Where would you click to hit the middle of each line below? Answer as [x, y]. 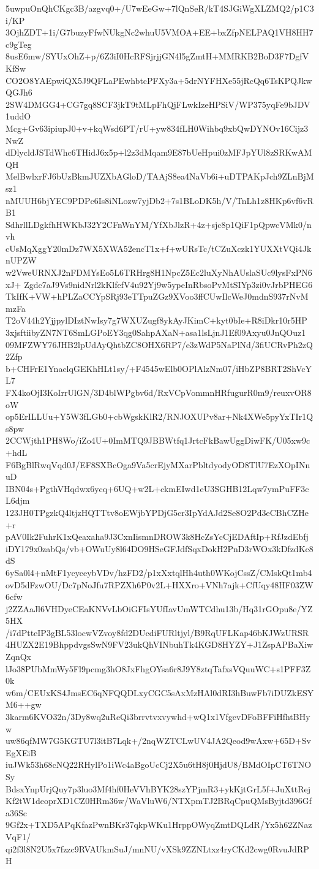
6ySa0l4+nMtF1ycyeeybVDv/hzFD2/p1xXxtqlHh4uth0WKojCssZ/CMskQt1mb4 [159, 572]
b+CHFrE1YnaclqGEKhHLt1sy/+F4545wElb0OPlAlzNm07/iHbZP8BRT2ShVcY [159, 368]
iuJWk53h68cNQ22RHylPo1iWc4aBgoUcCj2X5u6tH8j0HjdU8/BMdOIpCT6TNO [159, 765]
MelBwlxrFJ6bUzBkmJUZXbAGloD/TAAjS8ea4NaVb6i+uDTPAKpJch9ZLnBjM [160, 176]
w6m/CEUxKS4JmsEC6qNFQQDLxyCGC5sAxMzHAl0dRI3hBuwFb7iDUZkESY [160, 692]
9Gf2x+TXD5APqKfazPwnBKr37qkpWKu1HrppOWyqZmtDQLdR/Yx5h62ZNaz [159, 825]
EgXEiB [21, 752]
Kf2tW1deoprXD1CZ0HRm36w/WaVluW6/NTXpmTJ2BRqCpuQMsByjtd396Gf [159, 801]
